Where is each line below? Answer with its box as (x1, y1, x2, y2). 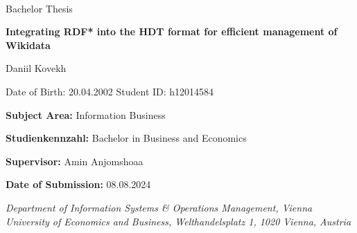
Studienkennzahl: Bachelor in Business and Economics (6, 131, 247, 145)
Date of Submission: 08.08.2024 (6, 177, 151, 192)
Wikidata (6, 37, 51, 52)
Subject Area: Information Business (6, 107, 166, 122)
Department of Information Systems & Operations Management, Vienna (6, 200, 313, 214)
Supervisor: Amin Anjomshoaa (6, 153, 143, 168)
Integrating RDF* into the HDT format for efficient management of (6, 24, 338, 39)
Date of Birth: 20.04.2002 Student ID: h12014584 (6, 84, 214, 98)
